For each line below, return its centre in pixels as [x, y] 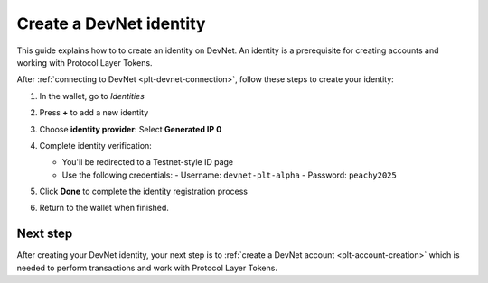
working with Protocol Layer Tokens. [84, 62]
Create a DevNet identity [111, 23]
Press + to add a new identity [94, 113]
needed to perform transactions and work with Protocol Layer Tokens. [147, 268]
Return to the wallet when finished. [104, 208]
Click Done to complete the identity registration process [144, 192]
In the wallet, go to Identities [92, 96]
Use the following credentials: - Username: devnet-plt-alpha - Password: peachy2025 [229, 175]
